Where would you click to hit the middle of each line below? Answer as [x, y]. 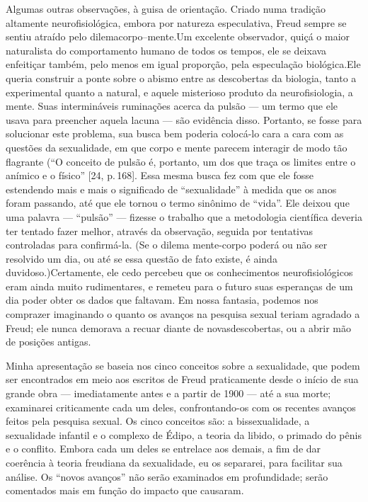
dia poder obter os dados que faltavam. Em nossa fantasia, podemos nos [162, 300]
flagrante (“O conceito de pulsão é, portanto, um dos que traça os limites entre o [181, 161]
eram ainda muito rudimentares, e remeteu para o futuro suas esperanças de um [179, 286]
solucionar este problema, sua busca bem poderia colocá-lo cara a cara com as [175, 133]
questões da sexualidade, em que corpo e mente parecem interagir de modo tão [177, 147]
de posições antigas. [48, 342]
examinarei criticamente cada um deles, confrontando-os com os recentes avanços [181, 407]
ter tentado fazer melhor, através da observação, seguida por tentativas [160, 230]
